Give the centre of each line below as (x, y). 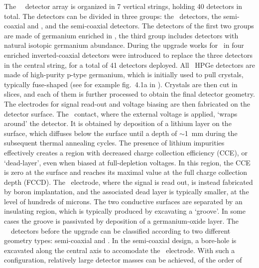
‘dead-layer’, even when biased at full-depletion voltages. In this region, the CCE (127, 162)
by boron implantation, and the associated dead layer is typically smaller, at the (127, 192)
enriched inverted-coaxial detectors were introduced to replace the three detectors (128, 55)
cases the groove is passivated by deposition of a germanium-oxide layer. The (122, 221)
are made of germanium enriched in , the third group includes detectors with (121, 35)
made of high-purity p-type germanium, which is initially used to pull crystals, (124, 74)
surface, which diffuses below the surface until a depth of (91, 133)
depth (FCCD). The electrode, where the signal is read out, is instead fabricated (129, 182)
